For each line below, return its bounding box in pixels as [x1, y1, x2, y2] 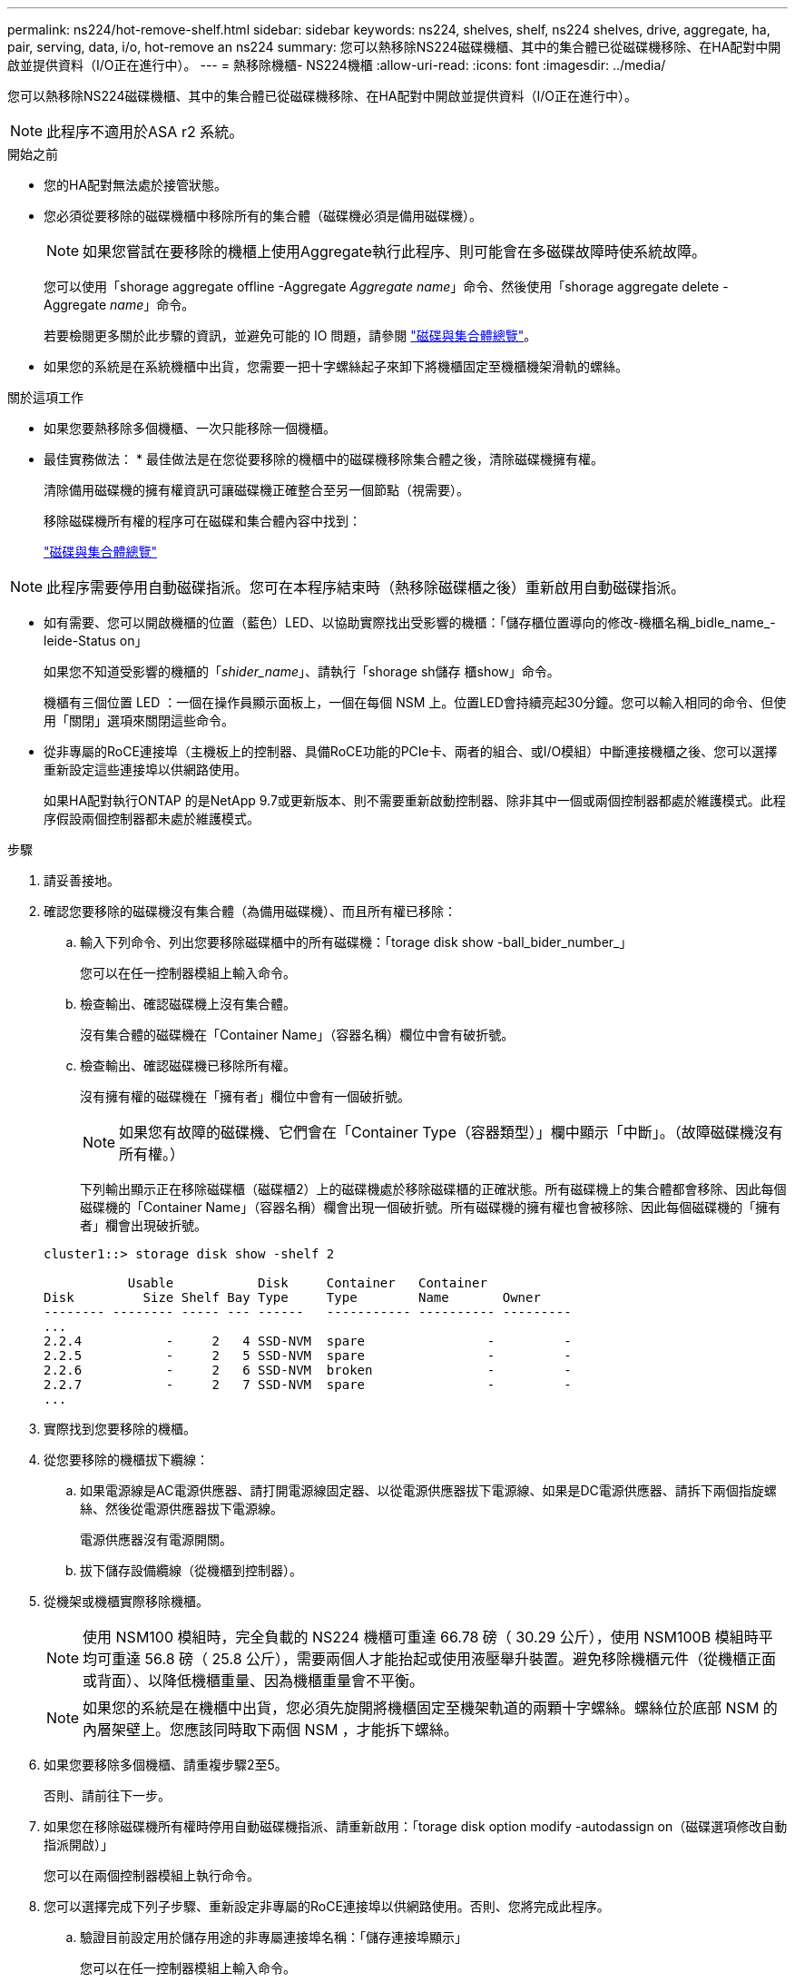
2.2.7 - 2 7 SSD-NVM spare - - [44, 1377, 572, 1392]
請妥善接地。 [44, 873, 120, 888]
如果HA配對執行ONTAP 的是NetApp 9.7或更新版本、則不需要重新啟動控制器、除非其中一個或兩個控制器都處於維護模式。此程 [44, 793, 786, 808]
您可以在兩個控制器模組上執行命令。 [44, 1868, 260, 1883]
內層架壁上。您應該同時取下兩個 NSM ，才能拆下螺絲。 [83, 1721, 458, 1739]
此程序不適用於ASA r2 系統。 [46, 123, 244, 141]
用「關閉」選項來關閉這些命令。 [44, 713, 234, 728]
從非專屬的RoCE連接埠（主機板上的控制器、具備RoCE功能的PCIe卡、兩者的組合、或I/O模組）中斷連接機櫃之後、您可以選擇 [44, 744, 778, 759]
